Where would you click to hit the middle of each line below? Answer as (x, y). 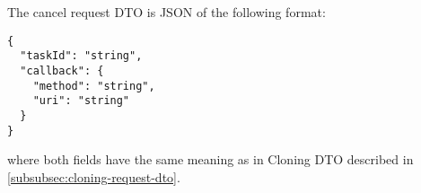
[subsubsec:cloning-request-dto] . (94, 176)
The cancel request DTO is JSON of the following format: (167, 12)
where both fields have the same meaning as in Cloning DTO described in (210, 159)
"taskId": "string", (81, 56)
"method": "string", (94, 86)
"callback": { (62, 70)
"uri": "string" (81, 101)
